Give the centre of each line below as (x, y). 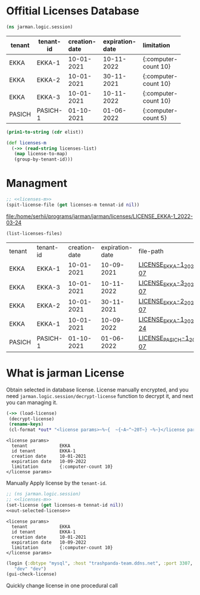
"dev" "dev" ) (30, 569)
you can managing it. (32, 402)
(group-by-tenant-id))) (43, 159)
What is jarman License (65, 373)
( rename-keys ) (26, 424)
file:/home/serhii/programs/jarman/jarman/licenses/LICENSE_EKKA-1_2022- (100, 216)
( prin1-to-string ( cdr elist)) (45, 132)
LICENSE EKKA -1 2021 (168, 265)
